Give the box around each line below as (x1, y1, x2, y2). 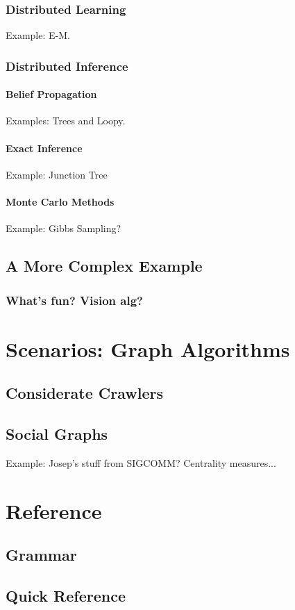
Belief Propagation (6, 87, 97, 101)
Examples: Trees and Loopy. (6, 113, 126, 128)
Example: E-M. (6, 28, 70, 42)
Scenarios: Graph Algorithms (6, 334, 290, 363)
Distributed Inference (6, 57, 128, 74)
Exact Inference (6, 140, 83, 155)
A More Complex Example (6, 255, 203, 277)
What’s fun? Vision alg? (6, 291, 143, 308)
